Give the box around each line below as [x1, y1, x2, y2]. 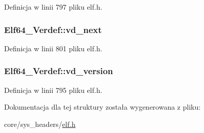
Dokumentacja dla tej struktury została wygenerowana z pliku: [4, 102, 201, 112]
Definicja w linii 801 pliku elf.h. [4, 43, 103, 53]
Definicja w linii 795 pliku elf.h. [4, 84, 103, 95]
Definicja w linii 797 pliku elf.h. [4, 2, 103, 12]
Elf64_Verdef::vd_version [4, 64, 113, 77]
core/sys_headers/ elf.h [4, 118, 75, 129]
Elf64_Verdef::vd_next [4, 23, 102, 36]
